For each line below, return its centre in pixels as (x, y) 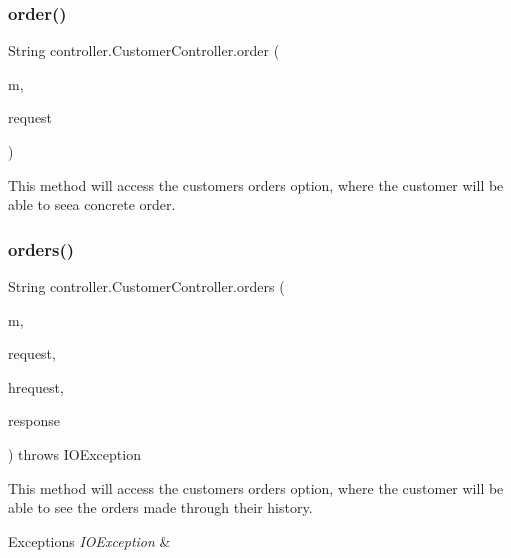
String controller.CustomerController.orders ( (146, 286)
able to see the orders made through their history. (160, 507)
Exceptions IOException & (89, 540)
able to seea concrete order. (92, 204)
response (34, 420)
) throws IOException (74, 453)
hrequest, (36, 386)
